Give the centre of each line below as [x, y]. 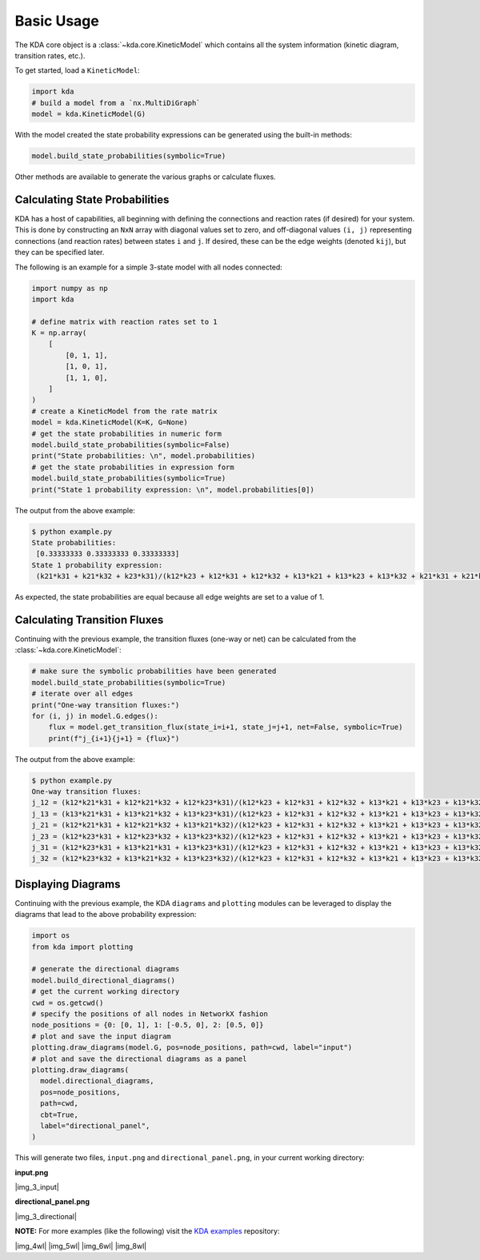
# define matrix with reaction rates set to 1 [124, 321]
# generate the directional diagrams [106, 969]
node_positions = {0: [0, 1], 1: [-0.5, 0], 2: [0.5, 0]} [148, 1025]
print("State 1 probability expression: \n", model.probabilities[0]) [173, 489]
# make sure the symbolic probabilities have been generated [154, 671]
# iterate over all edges [82, 694]
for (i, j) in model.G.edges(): [95, 716]
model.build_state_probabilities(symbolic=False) [131, 445]
